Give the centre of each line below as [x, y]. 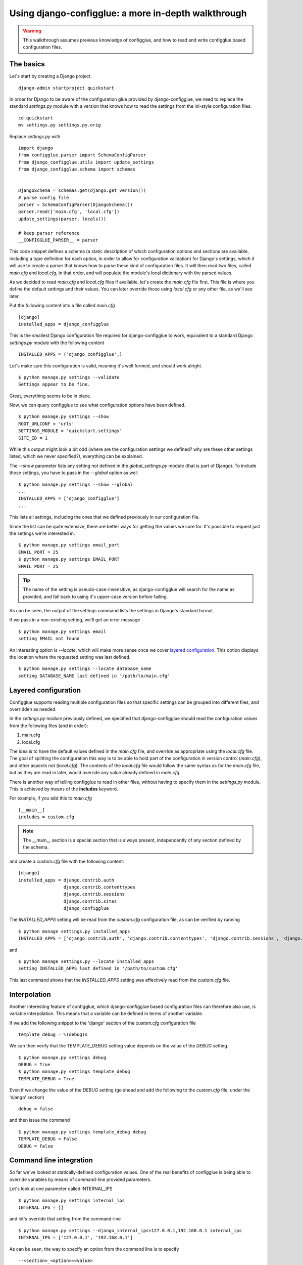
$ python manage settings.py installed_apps [74, 931]
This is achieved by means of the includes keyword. [64, 789]
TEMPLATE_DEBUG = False [48, 1139]
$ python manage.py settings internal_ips [72, 1200]
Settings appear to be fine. [54, 384]
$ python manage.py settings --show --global [76, 484]
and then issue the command [40, 1120]
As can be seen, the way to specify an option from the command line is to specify [94, 1249]
